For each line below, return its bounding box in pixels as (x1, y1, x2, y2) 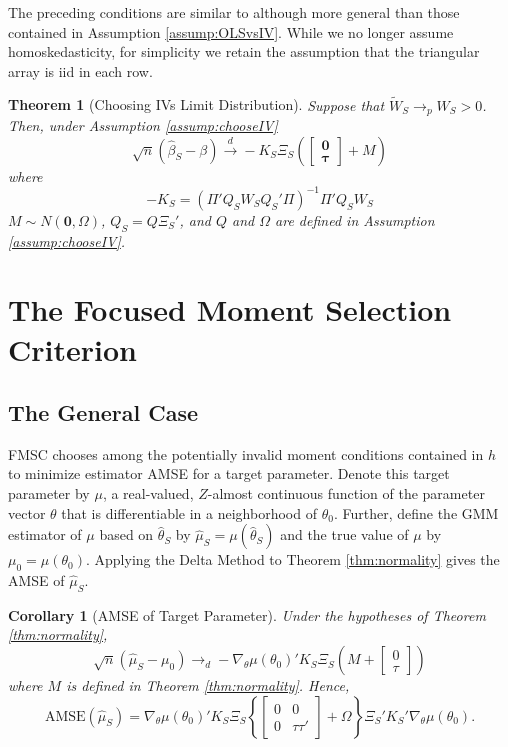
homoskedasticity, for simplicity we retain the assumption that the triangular (8, 41, 480, 62)
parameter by (8, 483, 90, 504)
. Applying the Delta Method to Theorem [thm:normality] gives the (85, 549, 500, 570)
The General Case (8, 397, 199, 428)
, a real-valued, (102, 483, 194, 504)
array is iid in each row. (8, 60, 153, 81)
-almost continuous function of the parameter (207, 483, 485, 504)
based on (99, 524, 154, 545)
